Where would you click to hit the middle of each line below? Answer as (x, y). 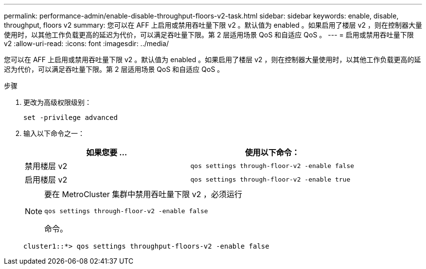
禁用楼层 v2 (46, 166)
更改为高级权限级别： (57, 102)
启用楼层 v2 (46, 180)
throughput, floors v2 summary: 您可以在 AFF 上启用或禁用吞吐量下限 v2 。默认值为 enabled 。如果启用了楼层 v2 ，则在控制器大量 (213, 25)
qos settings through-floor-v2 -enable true (270, 179)
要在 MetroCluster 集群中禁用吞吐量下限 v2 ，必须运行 (143, 194)
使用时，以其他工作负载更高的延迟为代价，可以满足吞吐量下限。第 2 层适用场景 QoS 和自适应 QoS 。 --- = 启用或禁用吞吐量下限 (209, 35)
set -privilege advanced (71, 118)
